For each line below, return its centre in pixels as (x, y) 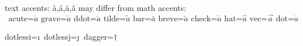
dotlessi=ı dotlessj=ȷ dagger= (59, 36)
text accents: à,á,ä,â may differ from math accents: (96, 7)
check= (204, 19)
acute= (21, 19)
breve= (171, 19)
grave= (54, 19)
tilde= (115, 19)
